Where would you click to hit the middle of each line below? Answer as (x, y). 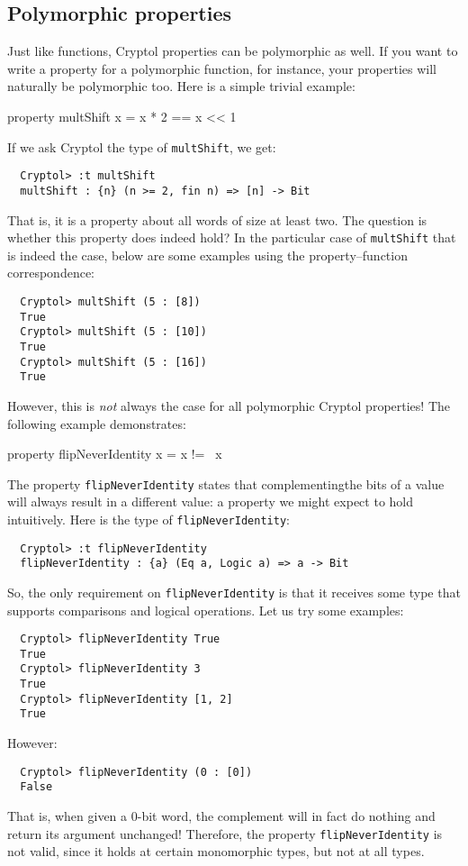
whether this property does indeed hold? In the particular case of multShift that (232, 237)
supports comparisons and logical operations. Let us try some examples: (206, 610)
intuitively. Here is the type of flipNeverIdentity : (148, 519)
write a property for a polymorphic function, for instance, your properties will (222, 68)
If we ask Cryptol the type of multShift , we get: (142, 146)
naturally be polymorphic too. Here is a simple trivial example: (181, 86)
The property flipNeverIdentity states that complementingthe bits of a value (226, 483)
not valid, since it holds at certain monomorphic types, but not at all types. (216, 851)
